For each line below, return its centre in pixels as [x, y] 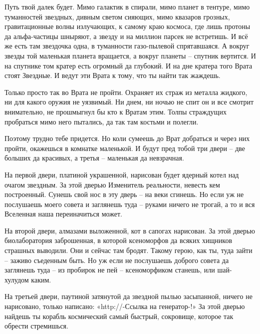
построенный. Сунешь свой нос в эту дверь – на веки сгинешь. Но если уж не [124, 194]
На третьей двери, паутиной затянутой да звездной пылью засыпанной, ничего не [129, 296]
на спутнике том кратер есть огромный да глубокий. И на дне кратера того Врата [129, 65]
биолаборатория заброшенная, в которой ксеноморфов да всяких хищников [119, 240]
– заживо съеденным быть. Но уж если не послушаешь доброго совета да [117, 260]
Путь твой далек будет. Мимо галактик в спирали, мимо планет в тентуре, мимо [127, 6]
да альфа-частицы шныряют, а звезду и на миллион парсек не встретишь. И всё [126, 36]
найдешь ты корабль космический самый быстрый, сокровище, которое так [119, 316]
